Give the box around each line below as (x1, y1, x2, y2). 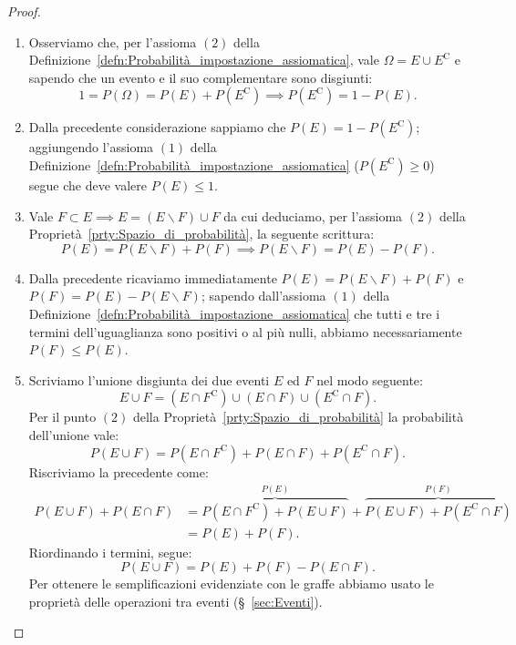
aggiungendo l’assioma (28, 138, 154, 157)
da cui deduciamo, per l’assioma (223, 206, 403, 225)
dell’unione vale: (28, 425, 119, 444)
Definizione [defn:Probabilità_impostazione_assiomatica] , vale (28, 50, 379, 69)
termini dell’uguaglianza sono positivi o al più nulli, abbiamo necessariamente (28, 322, 462, 341)
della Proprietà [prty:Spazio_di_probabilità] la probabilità (132, 407, 464, 426)
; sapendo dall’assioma (201, 286, 326, 305)
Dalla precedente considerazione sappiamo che (28, 118, 286, 137)
